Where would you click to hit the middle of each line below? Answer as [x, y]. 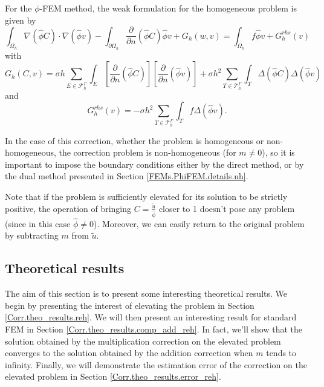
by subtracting [32, 235]
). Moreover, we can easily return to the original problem [199, 223]
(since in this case [38, 223]
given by [21, 20]
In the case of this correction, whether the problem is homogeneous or [134, 140]
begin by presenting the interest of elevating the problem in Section [130, 305]
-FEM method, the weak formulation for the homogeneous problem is [168, 8]
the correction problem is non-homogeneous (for [147, 152]
